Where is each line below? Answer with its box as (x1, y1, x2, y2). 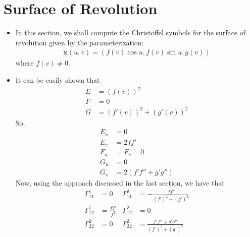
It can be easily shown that (15, 74, 100, 85)
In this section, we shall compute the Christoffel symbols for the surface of (15, 27, 246, 38)
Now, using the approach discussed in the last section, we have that (15, 177, 225, 188)
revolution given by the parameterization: (15, 37, 144, 47)
